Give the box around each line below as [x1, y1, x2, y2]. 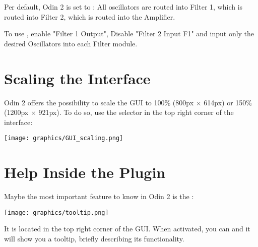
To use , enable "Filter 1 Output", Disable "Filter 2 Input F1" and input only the [4, 28, 254, 39]
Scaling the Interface [4, 68, 151, 88]
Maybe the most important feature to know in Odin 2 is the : [4, 191, 194, 202]
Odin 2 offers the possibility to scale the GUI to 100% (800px [4, 97, 194, 107]
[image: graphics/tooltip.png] [4, 209, 109, 216]
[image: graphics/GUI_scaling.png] [4, 135, 123, 142]
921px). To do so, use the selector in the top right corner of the [38, 107, 234, 117]
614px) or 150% [204, 97, 252, 107]
